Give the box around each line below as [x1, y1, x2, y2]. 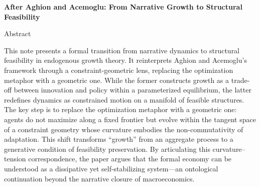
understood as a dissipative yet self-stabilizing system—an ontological [4, 163, 218, 173]
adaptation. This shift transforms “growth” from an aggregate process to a [4, 134, 233, 144]
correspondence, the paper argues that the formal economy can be [28, 153, 232, 164]
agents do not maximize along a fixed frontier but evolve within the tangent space [4, 114, 256, 124]
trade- [231, 74, 250, 85]
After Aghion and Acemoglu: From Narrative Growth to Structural [4, 2, 242, 12]
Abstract [4, 28, 31, 39]
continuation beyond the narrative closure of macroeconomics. [4, 173, 195, 183]
